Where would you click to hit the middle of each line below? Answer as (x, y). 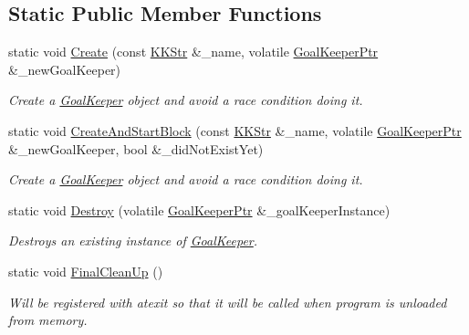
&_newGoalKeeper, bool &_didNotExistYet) (136, 148)
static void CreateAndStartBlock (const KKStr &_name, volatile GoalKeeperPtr (235, 130)
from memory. (48, 320)
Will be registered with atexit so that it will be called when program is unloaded (228, 302)
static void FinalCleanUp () (86, 271)
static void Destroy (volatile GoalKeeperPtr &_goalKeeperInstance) (199, 209)
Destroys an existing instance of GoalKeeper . (133, 241)
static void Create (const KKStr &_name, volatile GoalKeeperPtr (193, 52)
